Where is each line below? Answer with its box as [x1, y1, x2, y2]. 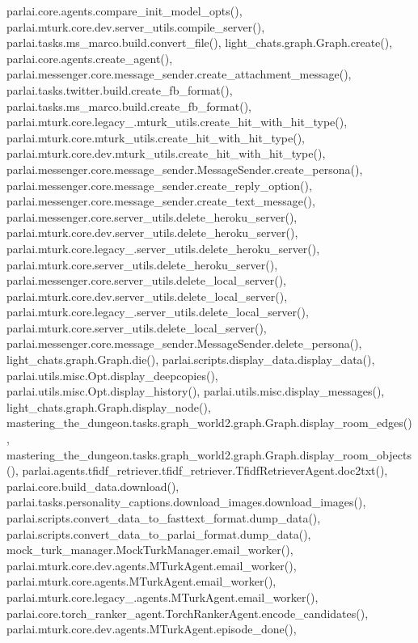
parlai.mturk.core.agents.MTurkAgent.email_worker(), [6, 573, 277, 590]
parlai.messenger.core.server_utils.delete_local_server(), [6, 272, 286, 289]
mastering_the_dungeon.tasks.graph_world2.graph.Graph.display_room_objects [6, 446, 412, 463]
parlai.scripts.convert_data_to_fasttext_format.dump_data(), [6, 510, 321, 526]
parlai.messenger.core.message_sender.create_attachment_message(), [6, 66, 352, 82]
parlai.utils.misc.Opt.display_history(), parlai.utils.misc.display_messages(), [6, 383, 385, 400]
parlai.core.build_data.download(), [6, 477, 179, 494]
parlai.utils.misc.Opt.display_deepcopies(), [6, 366, 218, 383]
